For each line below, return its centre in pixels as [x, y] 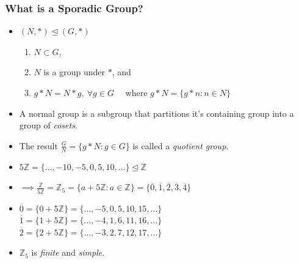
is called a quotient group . [181, 145]
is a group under [74, 72]
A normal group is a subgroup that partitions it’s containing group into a [157, 113]
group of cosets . [48, 125]
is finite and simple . [68, 252]
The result [38, 145]
